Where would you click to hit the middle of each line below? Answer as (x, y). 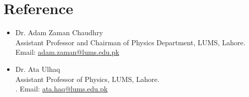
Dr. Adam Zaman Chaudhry (59, 32)
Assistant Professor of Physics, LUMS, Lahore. (87, 79)
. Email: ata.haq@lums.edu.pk (61, 89)
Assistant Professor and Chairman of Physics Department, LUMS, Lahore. (130, 42)
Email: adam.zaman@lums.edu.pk (67, 52)
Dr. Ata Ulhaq (38, 69)
